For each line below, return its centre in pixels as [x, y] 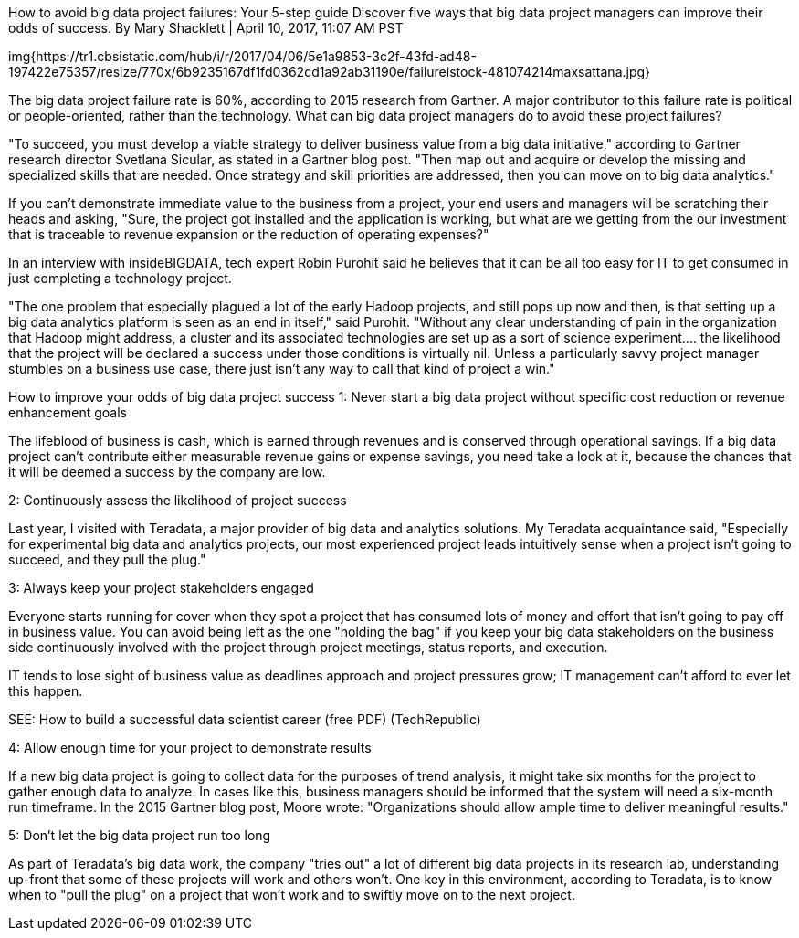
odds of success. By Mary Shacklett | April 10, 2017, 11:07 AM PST [206, 28]
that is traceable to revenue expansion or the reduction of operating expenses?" [249, 234]
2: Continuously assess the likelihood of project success [178, 500]
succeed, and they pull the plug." [107, 559]
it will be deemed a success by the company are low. [167, 472]
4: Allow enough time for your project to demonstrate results [190, 748]
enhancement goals [68, 412]
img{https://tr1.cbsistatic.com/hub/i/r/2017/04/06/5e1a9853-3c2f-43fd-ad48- [242, 56]
